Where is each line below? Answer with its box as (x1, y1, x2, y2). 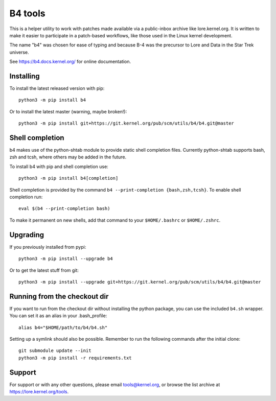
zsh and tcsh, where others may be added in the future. (9, 154, 127, 160)
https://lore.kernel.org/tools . (9, 389, 69, 395)
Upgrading (9, 230, 44, 239)
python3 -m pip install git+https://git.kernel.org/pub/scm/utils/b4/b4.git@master (18, 121, 235, 126)
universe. (9, 49, 29, 55)
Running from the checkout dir (9, 292, 109, 301)
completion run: (9, 194, 43, 200)
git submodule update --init (18, 348, 91, 353)
